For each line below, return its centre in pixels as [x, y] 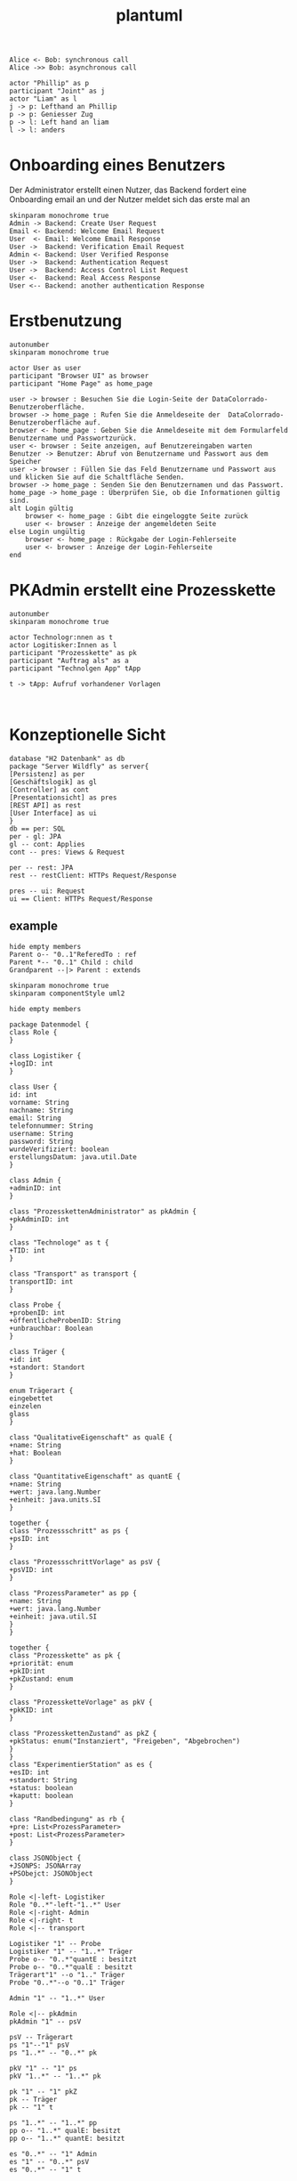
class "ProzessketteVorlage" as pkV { [81, 1702]
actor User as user [45, 369]
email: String [36, 1118]
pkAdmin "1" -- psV [45, 2022]
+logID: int [31, 1063]
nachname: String [41, 1110]
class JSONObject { [45, 1858]
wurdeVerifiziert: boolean [59, 1149]
